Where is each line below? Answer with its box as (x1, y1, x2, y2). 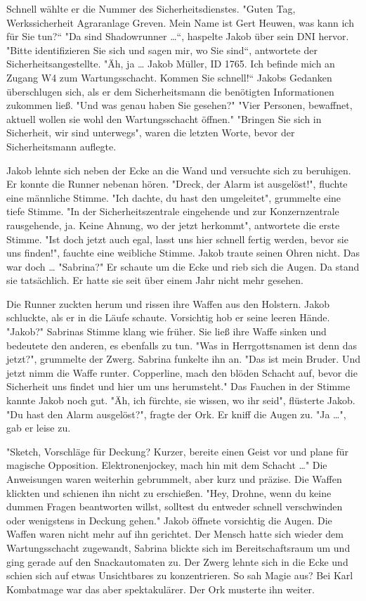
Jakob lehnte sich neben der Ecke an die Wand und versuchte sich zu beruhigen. (6, 162, 351, 177)
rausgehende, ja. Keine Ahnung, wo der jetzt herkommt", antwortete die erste (6, 217, 340, 232)
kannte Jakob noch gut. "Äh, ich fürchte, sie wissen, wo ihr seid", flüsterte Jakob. (6, 393, 355, 408)
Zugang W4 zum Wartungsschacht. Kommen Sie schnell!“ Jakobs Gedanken (6, 70, 332, 84)
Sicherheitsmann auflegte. (6, 138, 117, 153)
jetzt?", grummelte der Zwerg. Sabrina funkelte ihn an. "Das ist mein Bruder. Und (6, 351, 360, 366)
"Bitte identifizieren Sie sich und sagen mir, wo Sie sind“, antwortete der (6, 42, 318, 57)
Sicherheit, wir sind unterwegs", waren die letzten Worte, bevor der (6, 125, 295, 140)
